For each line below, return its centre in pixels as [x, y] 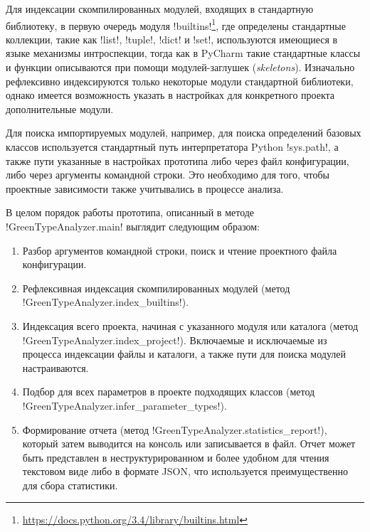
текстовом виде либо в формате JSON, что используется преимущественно [185, 471]
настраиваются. [55, 367]
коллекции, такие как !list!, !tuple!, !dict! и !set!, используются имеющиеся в [172, 39]
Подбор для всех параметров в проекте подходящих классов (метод [169, 392]
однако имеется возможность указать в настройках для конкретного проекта [170, 95]
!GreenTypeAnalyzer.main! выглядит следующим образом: [133, 226]
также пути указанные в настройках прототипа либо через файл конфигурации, [178, 160]
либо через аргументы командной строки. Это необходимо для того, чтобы [168, 175]
